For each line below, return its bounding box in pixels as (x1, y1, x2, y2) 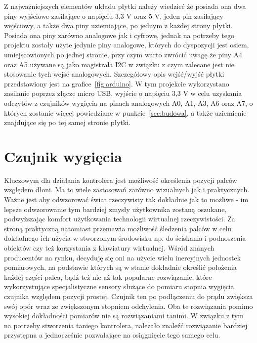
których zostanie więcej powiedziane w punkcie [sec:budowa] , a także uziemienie (4, 107, 247, 118)
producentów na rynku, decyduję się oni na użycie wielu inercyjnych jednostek (4, 252, 241, 262)
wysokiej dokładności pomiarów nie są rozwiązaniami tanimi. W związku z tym (4, 310, 244, 321)
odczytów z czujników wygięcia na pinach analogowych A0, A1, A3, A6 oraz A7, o (4, 97, 253, 108)
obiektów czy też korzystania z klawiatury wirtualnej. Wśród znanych (4, 243, 214, 253)
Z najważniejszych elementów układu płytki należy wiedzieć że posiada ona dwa (4, 1, 246, 11)
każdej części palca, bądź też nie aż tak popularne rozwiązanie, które (4, 271, 212, 282)
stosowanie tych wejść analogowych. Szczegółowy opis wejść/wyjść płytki (4, 69, 224, 79)
